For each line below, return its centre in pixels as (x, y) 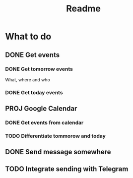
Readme (83, 9)
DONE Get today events (34, 92)
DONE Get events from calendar (44, 123)
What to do (28, 36)
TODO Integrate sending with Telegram (67, 169)
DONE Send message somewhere (58, 152)
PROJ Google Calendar (41, 109)
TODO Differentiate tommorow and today (55, 136)
